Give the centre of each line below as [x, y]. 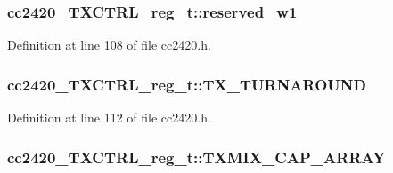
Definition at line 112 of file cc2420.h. [109, 118]
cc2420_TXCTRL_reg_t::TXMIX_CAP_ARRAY [196, 157]
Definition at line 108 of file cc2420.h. [109, 45]
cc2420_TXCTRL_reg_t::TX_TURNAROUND [187, 84]
